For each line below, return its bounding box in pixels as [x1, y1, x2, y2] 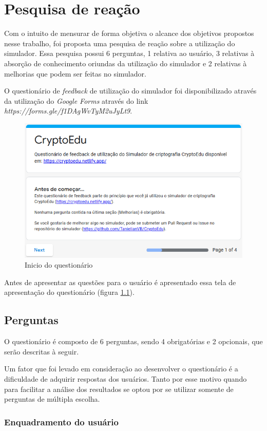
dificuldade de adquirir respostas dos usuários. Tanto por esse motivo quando [4, 373, 247, 384]
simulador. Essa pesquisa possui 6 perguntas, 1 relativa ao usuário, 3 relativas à [4, 48, 255, 59]
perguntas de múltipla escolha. [4, 393, 100, 404]
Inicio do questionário [25, 259, 93, 270]
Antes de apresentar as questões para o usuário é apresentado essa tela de [4, 276, 236, 287]
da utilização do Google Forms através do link [4, 95, 148, 106]
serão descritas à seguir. [4, 346, 79, 357]
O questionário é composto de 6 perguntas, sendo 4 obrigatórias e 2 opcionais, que [4, 336, 263, 347]
